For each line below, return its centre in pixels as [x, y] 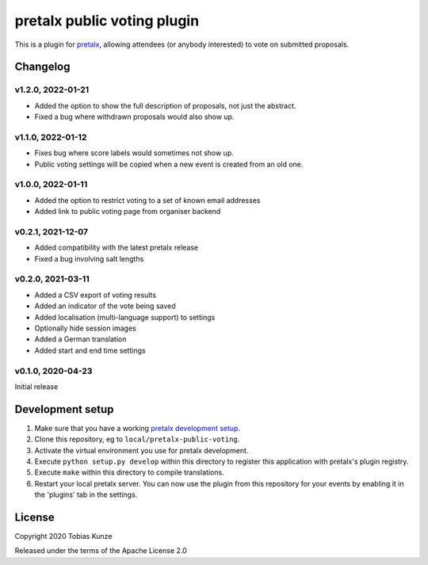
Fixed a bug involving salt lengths [89, 258]
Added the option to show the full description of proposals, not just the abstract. [165, 105]
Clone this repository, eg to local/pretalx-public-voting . [137, 439]
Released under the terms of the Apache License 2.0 [101, 551]
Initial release [36, 386]
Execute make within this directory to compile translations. [130, 472]
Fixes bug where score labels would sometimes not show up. [134, 153]
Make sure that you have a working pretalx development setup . [138, 428]
